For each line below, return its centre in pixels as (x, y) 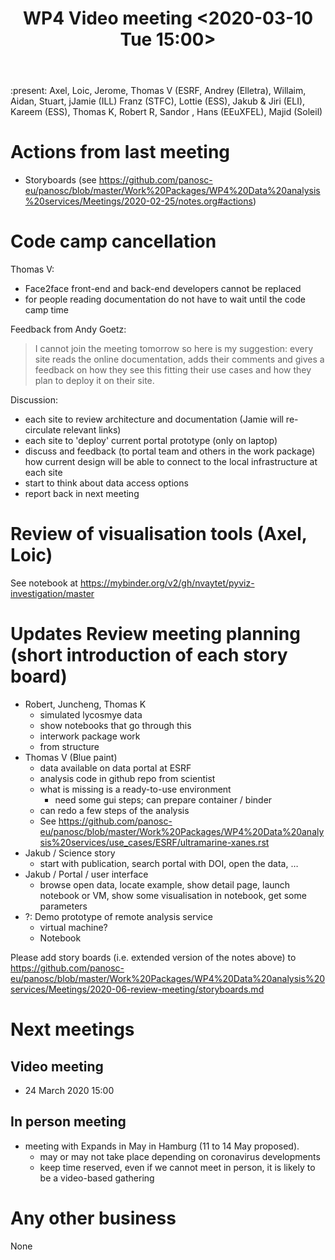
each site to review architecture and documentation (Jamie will (154, 419)
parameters (63, 906)
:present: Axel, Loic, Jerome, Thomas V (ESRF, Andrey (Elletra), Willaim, (158, 91)
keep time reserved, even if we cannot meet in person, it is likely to (177, 1167)
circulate (43, 430)
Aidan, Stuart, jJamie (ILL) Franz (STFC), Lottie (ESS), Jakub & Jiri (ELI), (158, 101)
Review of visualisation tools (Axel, (159, 534)
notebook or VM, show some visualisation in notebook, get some (173, 895)
